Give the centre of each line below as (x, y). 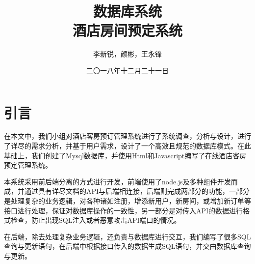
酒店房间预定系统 (127, 30)
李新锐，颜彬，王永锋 (127, 54)
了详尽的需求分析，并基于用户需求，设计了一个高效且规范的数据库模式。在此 (127, 146)
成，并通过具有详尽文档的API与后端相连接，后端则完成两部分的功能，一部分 (127, 191)
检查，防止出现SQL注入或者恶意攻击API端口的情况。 (96, 220)
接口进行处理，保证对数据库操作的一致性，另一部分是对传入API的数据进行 (124, 210)
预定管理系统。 (28, 165)
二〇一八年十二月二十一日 (127, 70)
